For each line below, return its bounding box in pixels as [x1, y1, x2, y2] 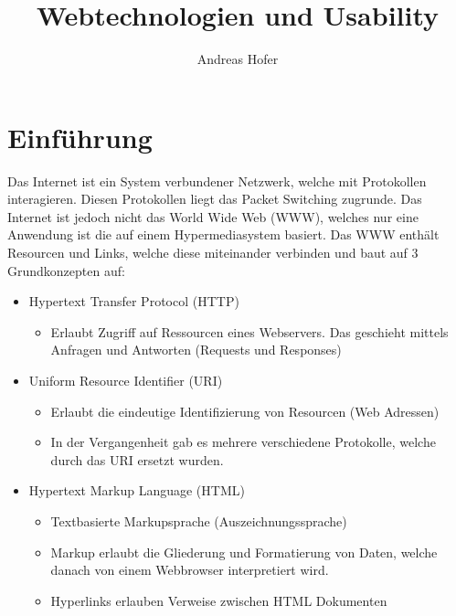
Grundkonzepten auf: [7, 260, 125, 280]
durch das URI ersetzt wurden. [50, 450, 224, 469]
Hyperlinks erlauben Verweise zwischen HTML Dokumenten [50, 590, 387, 610]
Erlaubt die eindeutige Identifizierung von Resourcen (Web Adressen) [50, 401, 440, 420]
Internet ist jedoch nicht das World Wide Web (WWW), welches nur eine [7, 207, 419, 226]
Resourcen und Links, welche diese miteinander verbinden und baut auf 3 [7, 243, 419, 262]
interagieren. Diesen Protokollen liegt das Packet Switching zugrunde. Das [7, 189, 422, 208]
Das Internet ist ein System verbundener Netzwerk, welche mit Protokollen [7, 171, 427, 190]
